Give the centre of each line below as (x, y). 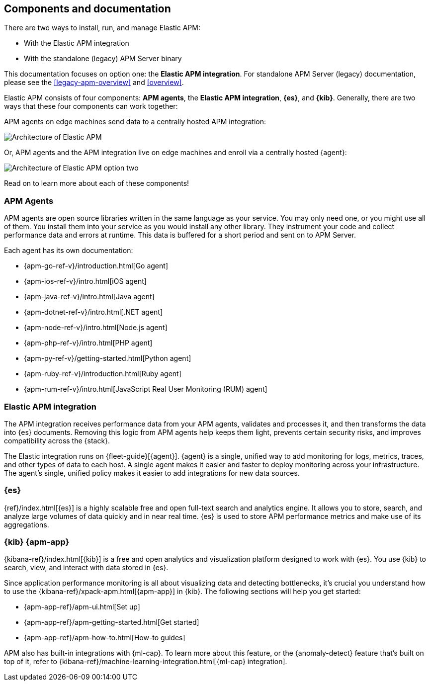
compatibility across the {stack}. (57, 440)
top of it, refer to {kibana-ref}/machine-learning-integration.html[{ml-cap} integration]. (146, 662)
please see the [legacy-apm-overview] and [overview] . (94, 83)
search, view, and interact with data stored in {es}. (86, 568)
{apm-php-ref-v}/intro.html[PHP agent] (88, 343)
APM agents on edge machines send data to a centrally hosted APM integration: (135, 122)
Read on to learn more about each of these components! (97, 183)
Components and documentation (87, 9)
